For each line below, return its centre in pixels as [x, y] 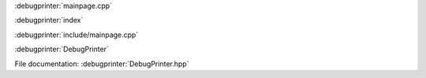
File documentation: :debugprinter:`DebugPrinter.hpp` [102, 64]
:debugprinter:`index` [49, 20]
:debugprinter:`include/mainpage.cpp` [77, 35]
